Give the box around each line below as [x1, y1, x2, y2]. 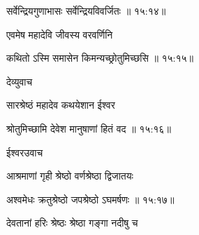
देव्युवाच [6, 74, 33, 88]
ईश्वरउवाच [6, 145, 43, 159]
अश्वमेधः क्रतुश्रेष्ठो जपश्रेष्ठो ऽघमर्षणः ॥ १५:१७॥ [6, 192, 175, 206]
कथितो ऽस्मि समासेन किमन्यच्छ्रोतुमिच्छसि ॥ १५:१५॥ [6, 51, 194, 65]
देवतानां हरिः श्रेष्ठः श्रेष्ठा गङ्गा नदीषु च [6, 215, 138, 230]
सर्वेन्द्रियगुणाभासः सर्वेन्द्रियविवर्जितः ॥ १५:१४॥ [6, 4, 166, 18]
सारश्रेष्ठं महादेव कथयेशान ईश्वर [6, 98, 115, 112]
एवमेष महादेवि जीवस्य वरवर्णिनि [6, 27, 113, 41]
